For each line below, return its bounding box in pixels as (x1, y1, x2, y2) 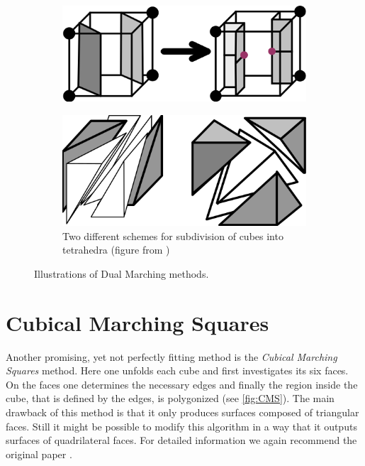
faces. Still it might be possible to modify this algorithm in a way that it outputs (6, 418, 357, 433)
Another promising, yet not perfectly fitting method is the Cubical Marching (6, 349, 337, 364)
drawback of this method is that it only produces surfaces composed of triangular (6, 405, 359, 420)
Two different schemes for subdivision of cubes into (62, 228, 283, 243)
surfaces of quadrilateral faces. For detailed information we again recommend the (6, 433, 357, 448)
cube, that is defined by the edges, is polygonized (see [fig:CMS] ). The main (6, 391, 335, 406)
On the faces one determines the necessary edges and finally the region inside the (6, 376, 358, 391)
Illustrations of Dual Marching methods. (34, 266, 209, 281)
